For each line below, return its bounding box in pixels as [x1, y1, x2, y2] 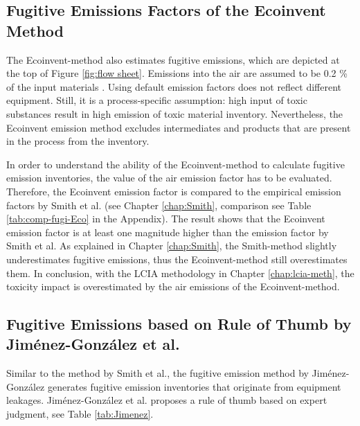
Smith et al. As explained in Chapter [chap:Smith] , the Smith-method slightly [6, 238, 337, 253]
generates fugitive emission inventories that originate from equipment [47, 379, 341, 393]
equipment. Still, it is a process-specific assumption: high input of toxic [6, 93, 307, 107]
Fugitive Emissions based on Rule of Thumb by [6, 313, 352, 335]
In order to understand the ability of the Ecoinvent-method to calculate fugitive [6, 157, 345, 171]
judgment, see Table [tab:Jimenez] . [6, 407, 154, 421]
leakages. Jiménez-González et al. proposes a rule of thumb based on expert [6, 393, 327, 407]
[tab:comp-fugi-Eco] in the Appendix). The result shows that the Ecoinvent [6, 211, 325, 226]
